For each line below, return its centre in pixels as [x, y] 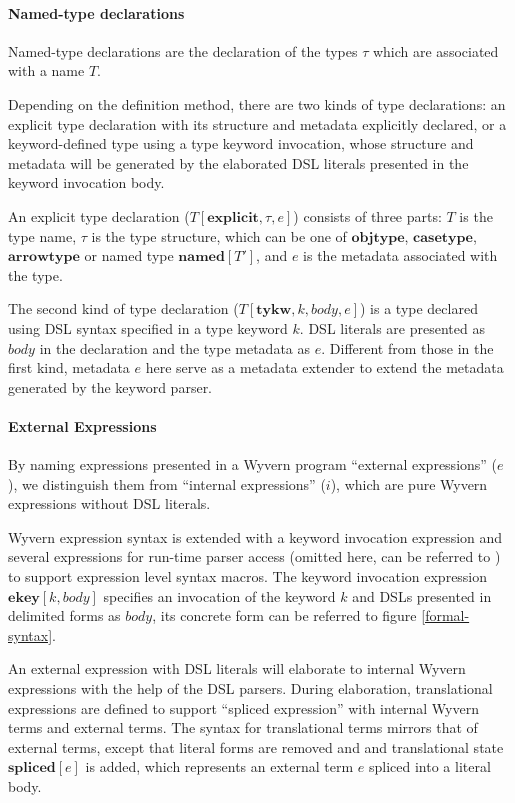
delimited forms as [64, 615]
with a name [46, 70]
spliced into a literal [430, 766]
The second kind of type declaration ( [123, 308]
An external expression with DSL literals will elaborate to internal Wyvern [237, 668]
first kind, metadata [69, 367]
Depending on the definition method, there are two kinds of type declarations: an [257, 103]
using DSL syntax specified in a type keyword [148, 327]
